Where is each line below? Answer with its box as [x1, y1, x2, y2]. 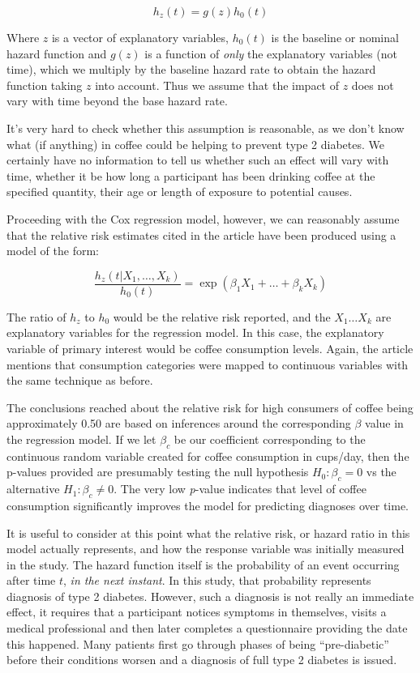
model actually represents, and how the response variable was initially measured [6, 540, 405, 557]
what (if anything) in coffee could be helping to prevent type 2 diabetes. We [6, 135, 385, 152]
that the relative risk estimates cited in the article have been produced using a [6, 226, 396, 243]
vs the [366, 463, 396, 480]
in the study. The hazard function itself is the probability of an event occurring [6, 556, 400, 573]
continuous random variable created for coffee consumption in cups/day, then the [6, 447, 409, 464]
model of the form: [6, 242, 99, 259]
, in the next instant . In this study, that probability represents [63, 572, 371, 589]
